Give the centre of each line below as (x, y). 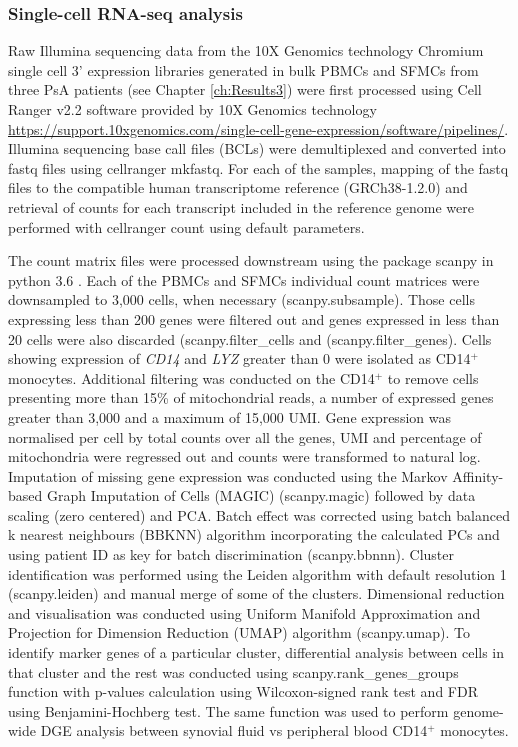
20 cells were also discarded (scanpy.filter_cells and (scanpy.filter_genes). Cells (250, 338)
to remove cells (433, 377)
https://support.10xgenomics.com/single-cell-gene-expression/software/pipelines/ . (258, 128)
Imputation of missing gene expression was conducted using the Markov (228, 475)
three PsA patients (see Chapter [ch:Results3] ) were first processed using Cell (245, 89)
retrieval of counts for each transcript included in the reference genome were (241, 206)
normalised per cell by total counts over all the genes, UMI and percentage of (245, 436)
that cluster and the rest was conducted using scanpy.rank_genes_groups (233, 671)
